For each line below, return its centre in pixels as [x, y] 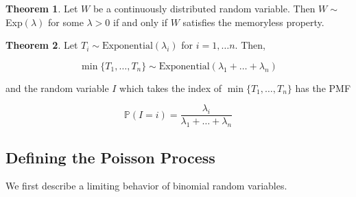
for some [66, 22]
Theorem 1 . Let [42, 8]
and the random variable [57, 88]
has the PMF [323, 88]
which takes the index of [171, 88]
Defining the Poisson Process [110, 157]
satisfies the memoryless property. [253, 22]
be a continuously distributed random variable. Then [204, 8]
